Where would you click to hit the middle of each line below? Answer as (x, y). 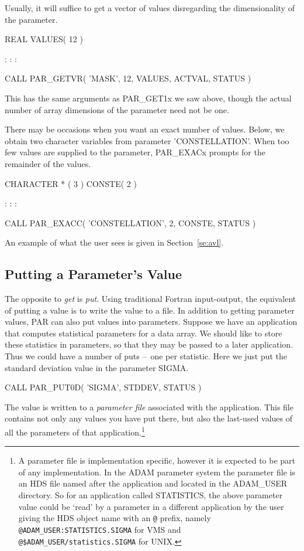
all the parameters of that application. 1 (75, 431)
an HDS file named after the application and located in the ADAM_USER (153, 483)
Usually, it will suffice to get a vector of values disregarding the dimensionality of (150, 8)
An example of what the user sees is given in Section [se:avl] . (114, 242)
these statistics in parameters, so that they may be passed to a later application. (149, 344)
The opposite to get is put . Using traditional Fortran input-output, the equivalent (151, 299)
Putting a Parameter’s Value (94, 274)
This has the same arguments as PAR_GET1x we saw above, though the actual (148, 98)
